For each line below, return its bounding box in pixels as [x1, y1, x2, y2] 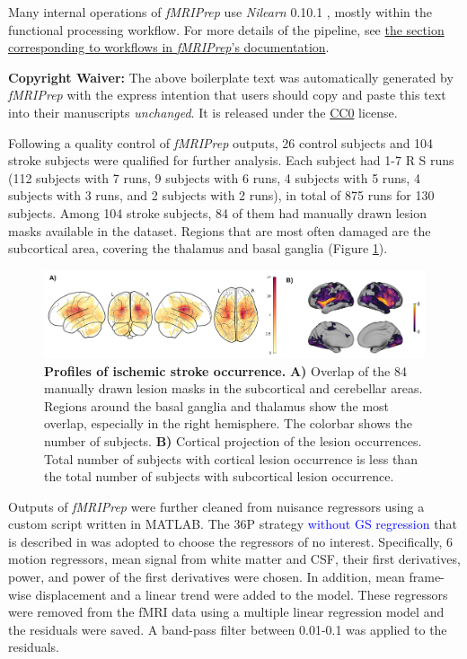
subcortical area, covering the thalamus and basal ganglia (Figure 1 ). [8, 239, 388, 258]
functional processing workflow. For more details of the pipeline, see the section [8, 20, 445, 39]
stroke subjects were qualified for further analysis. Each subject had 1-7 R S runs [8, 151, 454, 170]
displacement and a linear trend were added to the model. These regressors [35, 584, 448, 603]
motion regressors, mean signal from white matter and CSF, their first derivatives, [8, 549, 461, 568]
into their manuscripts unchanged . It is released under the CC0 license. [8, 102, 398, 121]
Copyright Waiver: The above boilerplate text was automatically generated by [8, 67, 454, 86]
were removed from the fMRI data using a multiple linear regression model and [8, 602, 445, 621]
